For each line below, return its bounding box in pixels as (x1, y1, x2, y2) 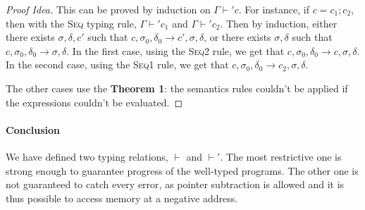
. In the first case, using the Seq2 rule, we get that (66, 43, 285, 58)
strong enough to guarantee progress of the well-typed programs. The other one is (6, 163, 359, 178)
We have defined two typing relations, (6, 149, 168, 163)
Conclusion (6, 122, 61, 137)
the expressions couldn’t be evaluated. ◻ (6, 94, 183, 109)
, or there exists (204, 30, 271, 44)
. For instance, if (238, 2, 309, 16)
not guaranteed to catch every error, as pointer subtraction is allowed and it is (6, 177, 345, 192)
